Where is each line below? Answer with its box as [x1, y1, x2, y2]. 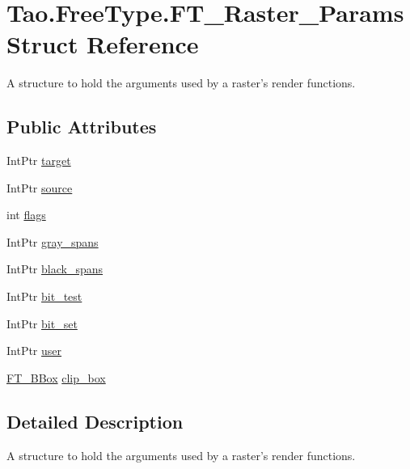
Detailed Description [6, 408, 184, 433]
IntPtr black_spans [6, 260, 104, 277]
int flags [6, 206, 46, 223]
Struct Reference [6, 27, 199, 61]
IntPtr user [6, 342, 62, 359]
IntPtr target [6, 152, 71, 169]
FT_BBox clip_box [6, 369, 106, 386]
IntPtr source [6, 179, 73, 196]
